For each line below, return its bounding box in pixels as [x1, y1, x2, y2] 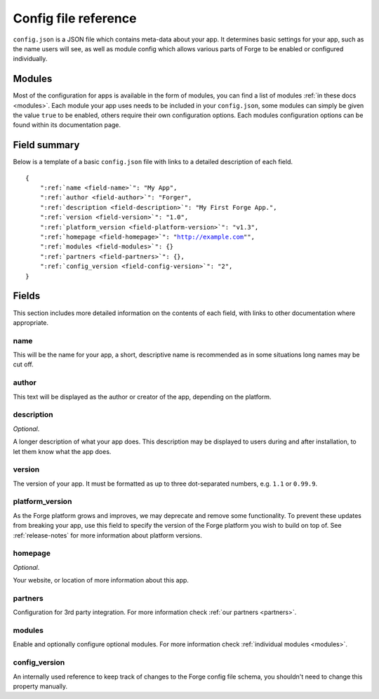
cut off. [13, 360, 34, 368]
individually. [13, 55, 48, 63]
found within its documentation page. [13, 121, 121, 129]
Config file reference [13, 11, 137, 26]
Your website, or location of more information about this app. [13, 576, 189, 585]
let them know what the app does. [13, 447, 112, 455]
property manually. [13, 681, 68, 691]
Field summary [13, 139, 80, 151]
